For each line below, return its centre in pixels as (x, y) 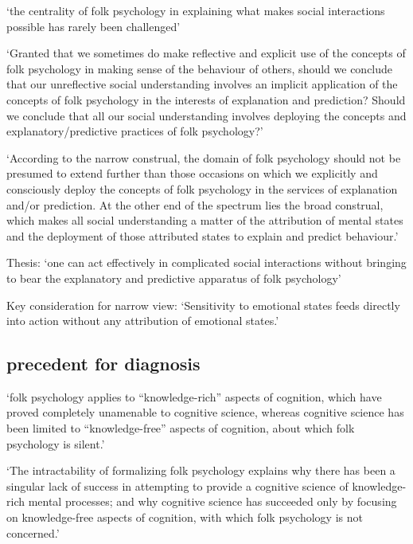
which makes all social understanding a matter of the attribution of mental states (205, 220)
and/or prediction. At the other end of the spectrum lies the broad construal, (195, 204)
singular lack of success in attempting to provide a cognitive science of (177, 485)
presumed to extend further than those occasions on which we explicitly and (192, 173)
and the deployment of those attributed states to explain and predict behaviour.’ (203, 235)
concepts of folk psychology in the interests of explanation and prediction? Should (206, 99)
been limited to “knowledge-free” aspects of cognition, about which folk (181, 428)
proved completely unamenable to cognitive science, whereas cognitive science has (205, 412)
